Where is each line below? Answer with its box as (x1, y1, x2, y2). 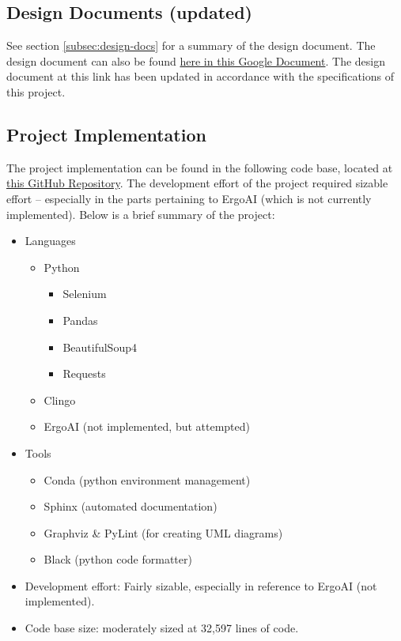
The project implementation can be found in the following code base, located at (6, 159, 393, 175)
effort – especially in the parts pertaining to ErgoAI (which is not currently (6, 190, 372, 206)
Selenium (62, 285, 107, 302)
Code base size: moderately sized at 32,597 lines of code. (25, 620, 299, 636)
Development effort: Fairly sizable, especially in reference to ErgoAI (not (25, 577, 377, 594)
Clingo (44, 391, 76, 408)
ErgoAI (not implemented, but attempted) (44, 418, 251, 435)
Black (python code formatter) (44, 551, 192, 567)
